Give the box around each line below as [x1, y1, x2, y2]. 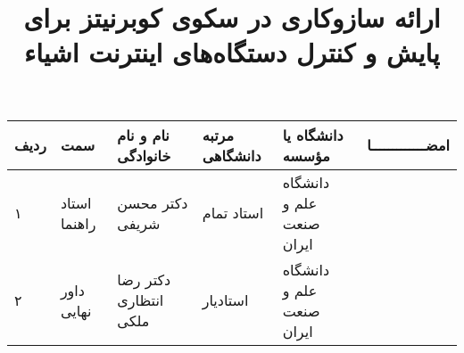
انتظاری [117, 290, 164, 311]
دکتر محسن [117, 192, 188, 213]
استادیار [202, 290, 249, 311]
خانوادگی [117, 144, 171, 166]
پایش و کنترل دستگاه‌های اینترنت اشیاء [24, 34, 440, 70]
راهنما [60, 212, 96, 234]
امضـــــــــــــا [367, 135, 450, 156]
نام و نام [117, 124, 170, 145]
